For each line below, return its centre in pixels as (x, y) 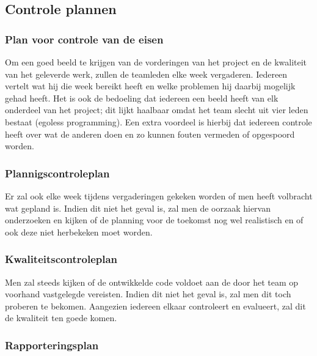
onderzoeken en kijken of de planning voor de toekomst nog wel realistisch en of (154, 220)
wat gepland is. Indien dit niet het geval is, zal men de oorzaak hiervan (138, 208)
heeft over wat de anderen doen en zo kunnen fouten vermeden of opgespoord (150, 134)
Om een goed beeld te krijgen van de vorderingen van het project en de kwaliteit (156, 62)
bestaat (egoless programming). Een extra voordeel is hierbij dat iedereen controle (158, 121)
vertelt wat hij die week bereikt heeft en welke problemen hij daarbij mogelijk (150, 86)
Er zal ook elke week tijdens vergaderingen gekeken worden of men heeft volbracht (159, 195)
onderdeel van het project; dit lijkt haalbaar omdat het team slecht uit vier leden (157, 110)
